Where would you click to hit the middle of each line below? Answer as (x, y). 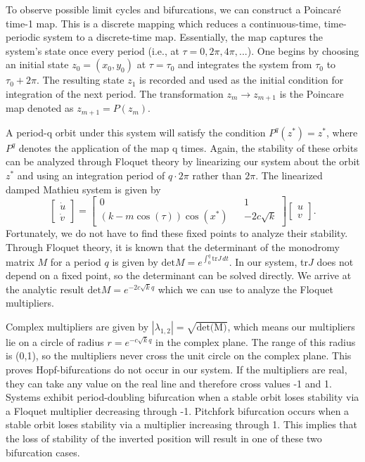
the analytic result (45, 289)
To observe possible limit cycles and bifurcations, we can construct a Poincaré (173, 9)
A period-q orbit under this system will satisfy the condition (136, 132)
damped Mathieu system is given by (83, 189)
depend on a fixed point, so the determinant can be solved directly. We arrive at (179, 275)
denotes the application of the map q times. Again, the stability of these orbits (188, 147)
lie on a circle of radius (55, 341)
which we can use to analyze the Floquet (245, 289)
